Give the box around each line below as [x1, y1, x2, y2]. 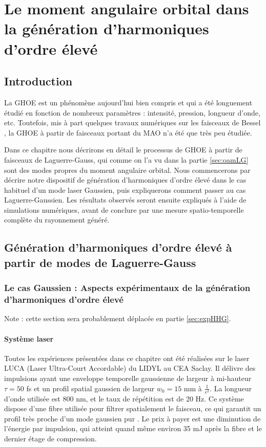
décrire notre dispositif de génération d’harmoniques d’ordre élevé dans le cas [4, 174, 247, 185]
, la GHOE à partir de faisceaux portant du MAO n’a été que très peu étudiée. [4, 127, 252, 138]
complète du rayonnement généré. [4, 214, 110, 225]
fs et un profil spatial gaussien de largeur [26, 383, 155, 393]
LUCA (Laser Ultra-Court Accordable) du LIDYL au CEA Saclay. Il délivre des [4, 363, 256, 373]
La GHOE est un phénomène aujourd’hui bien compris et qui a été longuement [4, 97, 253, 107]
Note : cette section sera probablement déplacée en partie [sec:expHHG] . [4, 313, 231, 324]
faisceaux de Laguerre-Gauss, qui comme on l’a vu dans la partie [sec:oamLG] [4, 154, 249, 165]
